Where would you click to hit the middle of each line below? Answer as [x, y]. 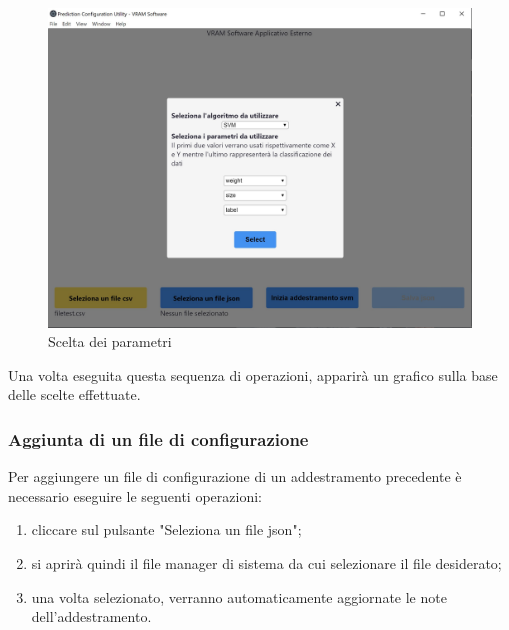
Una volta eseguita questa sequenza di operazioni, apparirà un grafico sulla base [253, 374]
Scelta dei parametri [110, 341]
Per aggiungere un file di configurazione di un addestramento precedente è [235, 476]
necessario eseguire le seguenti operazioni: [135, 495]
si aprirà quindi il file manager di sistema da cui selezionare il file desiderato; [266, 563]
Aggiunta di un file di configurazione [158, 438]
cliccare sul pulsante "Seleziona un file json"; [166, 529]
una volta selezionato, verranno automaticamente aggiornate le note [239, 596]
